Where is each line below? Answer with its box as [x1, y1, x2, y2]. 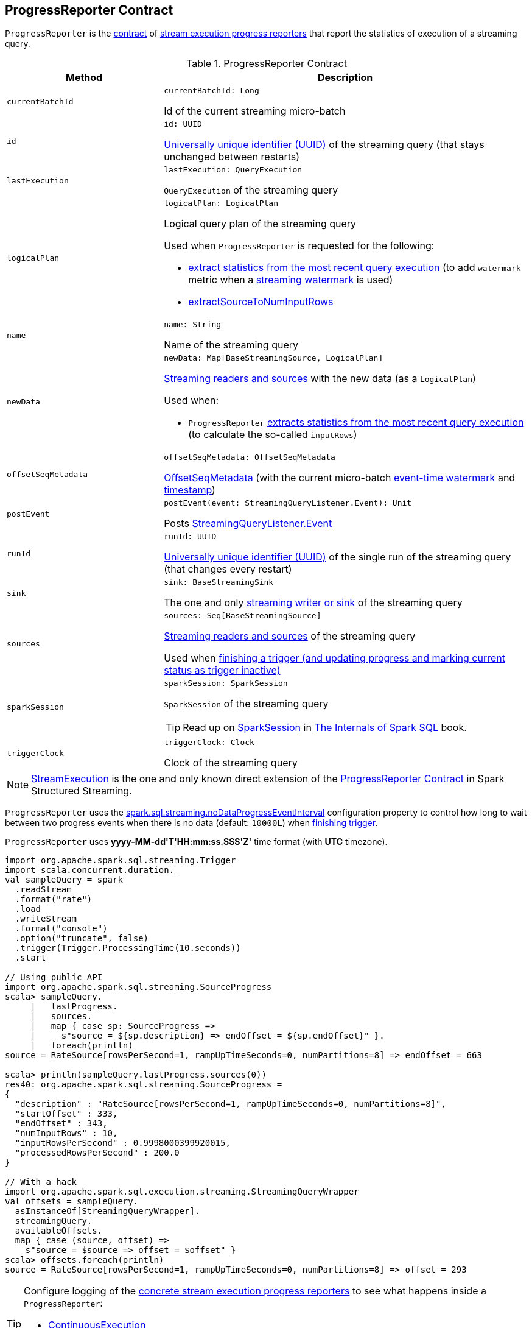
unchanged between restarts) [164, 150, 300, 163]
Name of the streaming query [164, 339, 299, 351]
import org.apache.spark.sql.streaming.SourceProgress [5, 982, 272, 992]
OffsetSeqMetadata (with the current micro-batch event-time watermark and [164, 472, 516, 484]
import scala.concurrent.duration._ [5, 865, 180, 875]
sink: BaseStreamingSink [164, 577, 274, 587]
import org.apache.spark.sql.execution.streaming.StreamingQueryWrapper [5, 1187, 359, 1197]
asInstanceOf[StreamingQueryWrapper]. [15, 1206, 200, 1217]
